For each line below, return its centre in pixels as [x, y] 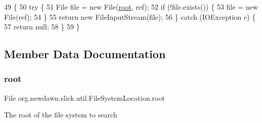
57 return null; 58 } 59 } [42, 27]
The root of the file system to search [61, 115]
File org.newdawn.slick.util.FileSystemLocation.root [85, 97]
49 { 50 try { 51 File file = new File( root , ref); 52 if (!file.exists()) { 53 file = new [131, 7]
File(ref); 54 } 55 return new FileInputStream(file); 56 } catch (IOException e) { [130, 16]
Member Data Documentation [85, 54]
